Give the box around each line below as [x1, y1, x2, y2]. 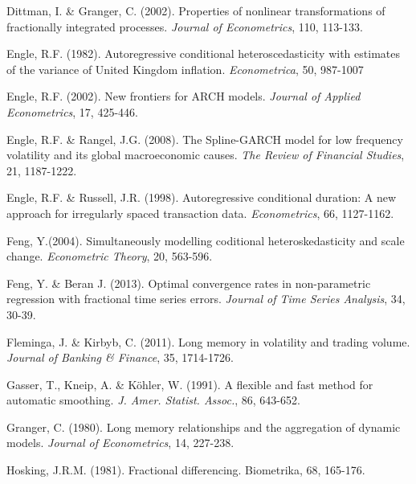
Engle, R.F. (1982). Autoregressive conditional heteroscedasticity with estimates [6, 45, 400, 62]
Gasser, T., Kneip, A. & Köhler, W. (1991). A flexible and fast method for [6, 375, 373, 392]
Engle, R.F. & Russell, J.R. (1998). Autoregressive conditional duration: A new [6, 189, 396, 206]
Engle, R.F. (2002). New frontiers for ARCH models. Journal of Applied [6, 88, 361, 105]
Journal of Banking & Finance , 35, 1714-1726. [6, 349, 234, 366]
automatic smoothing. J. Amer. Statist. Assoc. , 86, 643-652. [6, 392, 300, 408]
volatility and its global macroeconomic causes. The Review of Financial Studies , [6, 146, 405, 163]
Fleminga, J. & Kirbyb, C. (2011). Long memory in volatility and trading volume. [6, 333, 410, 350]
